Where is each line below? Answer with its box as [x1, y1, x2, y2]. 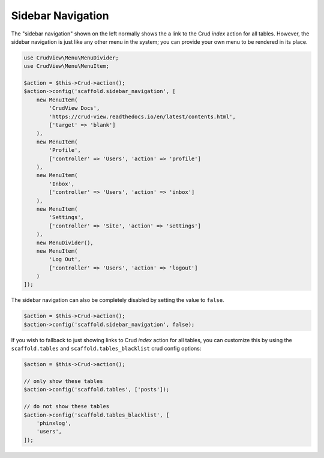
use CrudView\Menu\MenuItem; [23, 63, 110, 70]
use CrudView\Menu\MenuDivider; [23, 54, 119, 61]
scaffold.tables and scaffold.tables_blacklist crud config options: [11, 345, 202, 352]
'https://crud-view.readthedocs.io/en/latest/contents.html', [49, 113, 236, 120]
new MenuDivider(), [36, 239, 94, 246]
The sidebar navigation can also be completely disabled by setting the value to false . [11, 297, 224, 304]
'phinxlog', [36, 420, 72, 426]
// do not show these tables [23, 403, 110, 410]
